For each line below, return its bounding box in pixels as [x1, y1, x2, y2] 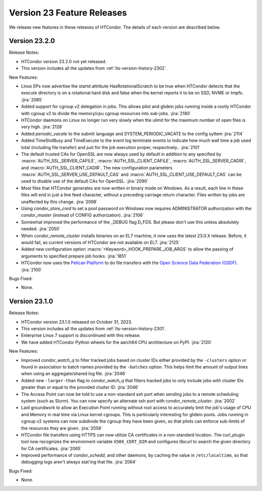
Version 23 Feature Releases [9, 7, 127, 18]
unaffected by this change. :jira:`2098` [21, 199, 98, 204]
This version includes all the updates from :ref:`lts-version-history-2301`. [21, 326, 167, 332]
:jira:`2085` [21, 97, 43, 102]
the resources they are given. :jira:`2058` [21, 425, 103, 431]
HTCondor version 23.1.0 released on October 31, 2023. [21, 319, 132, 325]
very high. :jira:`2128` [21, 124, 64, 130]
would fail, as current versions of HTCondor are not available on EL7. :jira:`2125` [21, 239, 180, 245]
